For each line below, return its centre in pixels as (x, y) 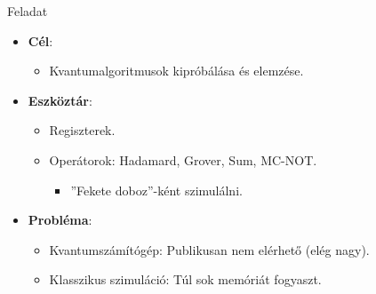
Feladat (28, 11)
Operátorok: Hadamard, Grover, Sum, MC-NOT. (183, 159)
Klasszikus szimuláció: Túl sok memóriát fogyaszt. (185, 279)
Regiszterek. (82, 130)
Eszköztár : (60, 100)
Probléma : (60, 220)
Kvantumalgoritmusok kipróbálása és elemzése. (176, 71)
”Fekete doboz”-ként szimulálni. (156, 190)
